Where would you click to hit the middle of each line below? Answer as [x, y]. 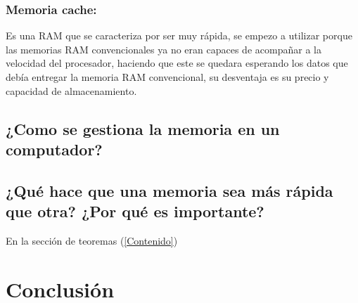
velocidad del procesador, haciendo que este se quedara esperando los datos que [177, 63]
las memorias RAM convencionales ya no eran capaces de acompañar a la [164, 49]
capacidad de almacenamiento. [71, 90]
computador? [54, 149]
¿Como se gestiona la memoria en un [143, 128]
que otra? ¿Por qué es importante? [135, 211]
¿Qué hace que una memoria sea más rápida [170, 190]
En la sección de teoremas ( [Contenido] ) [92, 240]
